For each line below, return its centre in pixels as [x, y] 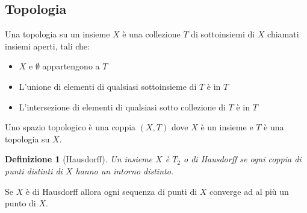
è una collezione [151, 34]
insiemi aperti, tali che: [47, 46]
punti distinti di [34, 170]
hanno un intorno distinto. [125, 170]
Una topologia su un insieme [57, 34]
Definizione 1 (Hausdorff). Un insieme [79, 159]
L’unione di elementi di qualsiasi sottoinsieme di [108, 86]
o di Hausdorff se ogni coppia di [243, 159]
